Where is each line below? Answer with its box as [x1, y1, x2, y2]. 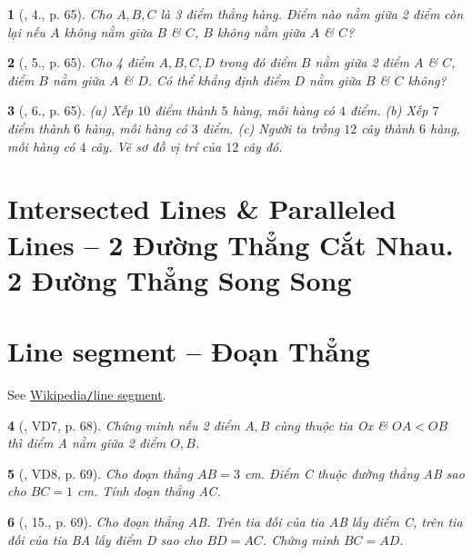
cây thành [361, 118, 415, 137]
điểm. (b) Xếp [349, 101, 428, 120]
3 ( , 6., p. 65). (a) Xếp [7, 101, 134, 120]
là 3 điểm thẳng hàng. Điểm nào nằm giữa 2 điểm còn [160, 5, 464, 23]
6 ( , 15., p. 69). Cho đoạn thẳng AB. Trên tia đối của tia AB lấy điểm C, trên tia [7, 512, 463, 531]
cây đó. [243, 136, 283, 155]
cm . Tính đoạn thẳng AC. [77, 481, 221, 500]
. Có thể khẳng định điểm [147, 70, 290, 89]
